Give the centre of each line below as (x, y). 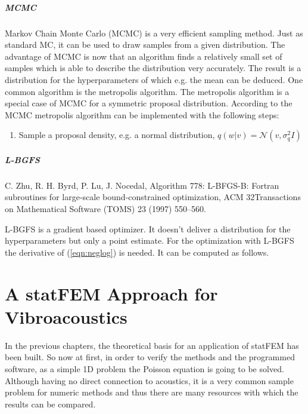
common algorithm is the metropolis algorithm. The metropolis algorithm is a (147, 91)
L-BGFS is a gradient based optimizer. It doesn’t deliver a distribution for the (148, 229)
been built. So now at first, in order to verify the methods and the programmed (150, 357)
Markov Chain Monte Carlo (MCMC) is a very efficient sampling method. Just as (154, 33)
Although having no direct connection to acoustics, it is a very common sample (149, 380)
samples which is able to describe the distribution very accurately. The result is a (153, 68)
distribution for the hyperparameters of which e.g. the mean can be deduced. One (154, 79)
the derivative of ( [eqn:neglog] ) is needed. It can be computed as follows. (137, 252)
